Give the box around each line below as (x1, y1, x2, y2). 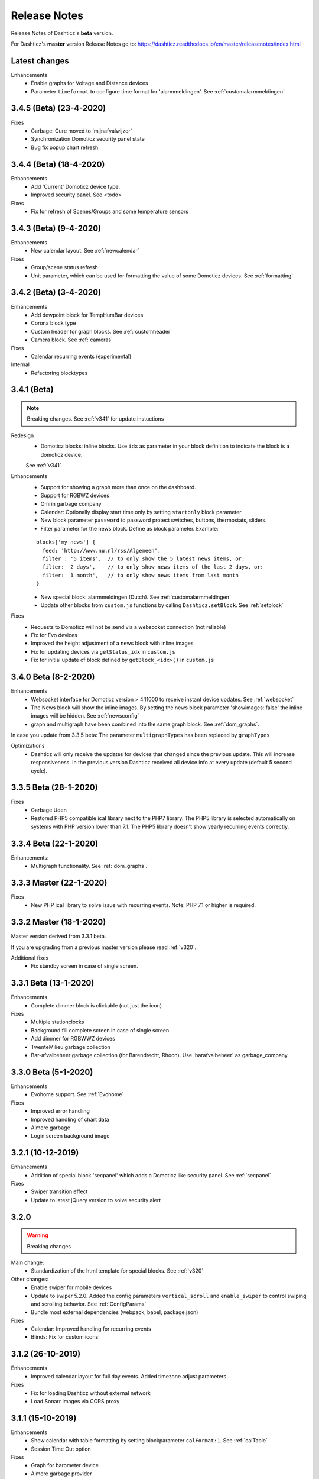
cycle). (31, 767, 47, 774)
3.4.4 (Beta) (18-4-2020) (11, 159, 105, 169)
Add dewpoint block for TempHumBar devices (31, 311, 144, 318)
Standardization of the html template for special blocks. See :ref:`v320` (31, 1267, 204, 1274)
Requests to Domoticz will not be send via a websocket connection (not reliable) (31, 623, 226, 630)
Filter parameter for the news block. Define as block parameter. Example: (40, 525, 219, 532)
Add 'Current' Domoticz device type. (31, 183, 121, 190)
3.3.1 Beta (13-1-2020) (11, 978, 95, 988)
